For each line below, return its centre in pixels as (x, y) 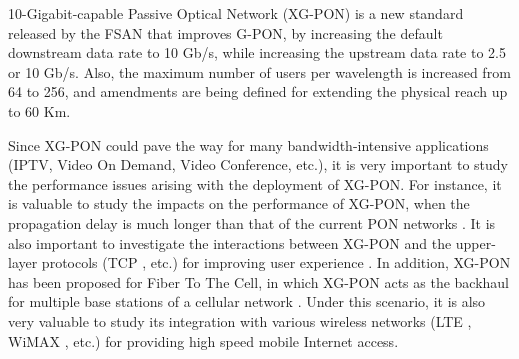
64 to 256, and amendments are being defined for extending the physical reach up (258, 91)
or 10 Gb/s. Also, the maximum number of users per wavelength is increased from (259, 71)
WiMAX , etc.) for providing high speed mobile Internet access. (203, 340)
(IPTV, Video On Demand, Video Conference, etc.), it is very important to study (258, 164)
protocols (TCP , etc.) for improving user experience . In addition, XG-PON (276, 262)
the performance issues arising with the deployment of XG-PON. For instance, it (255, 183)
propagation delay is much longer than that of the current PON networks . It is (252, 222)
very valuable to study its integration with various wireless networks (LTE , (240, 320)
